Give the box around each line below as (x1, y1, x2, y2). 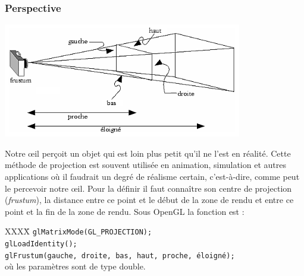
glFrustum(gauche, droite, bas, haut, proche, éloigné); (5, 251, 235, 260)
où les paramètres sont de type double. (5, 260, 146, 272)
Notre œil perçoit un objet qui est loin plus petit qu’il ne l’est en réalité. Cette (5, 147, 291, 159)
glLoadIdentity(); (5, 240, 77, 248)
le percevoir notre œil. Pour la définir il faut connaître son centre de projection (5, 182, 292, 194)
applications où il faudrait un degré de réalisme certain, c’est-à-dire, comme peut (5, 170, 300, 182)
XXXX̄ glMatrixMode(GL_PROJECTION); (5, 225, 152, 237)
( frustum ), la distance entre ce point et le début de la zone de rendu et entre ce (5, 193, 294, 206)
